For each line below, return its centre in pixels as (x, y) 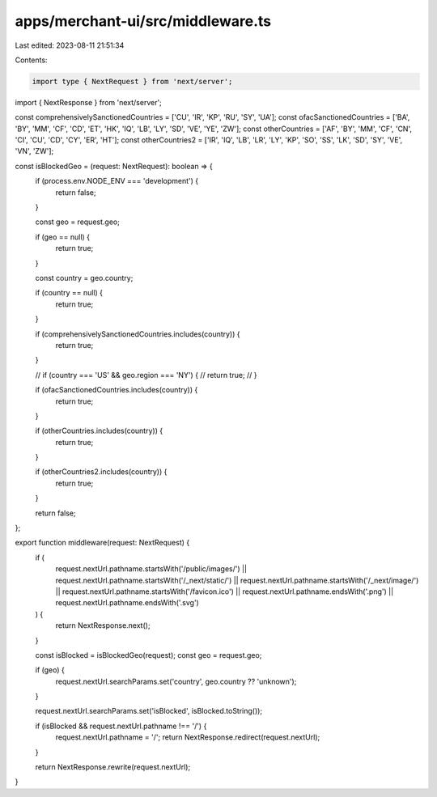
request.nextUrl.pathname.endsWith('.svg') (127, 603)
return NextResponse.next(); (103, 625)
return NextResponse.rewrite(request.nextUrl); (113, 767)
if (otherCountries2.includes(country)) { (101, 472)
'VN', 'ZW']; (34, 151)
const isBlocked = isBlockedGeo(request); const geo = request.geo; (148, 655)
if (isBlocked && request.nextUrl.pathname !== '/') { (121, 726)
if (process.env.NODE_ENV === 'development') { (117, 181)
